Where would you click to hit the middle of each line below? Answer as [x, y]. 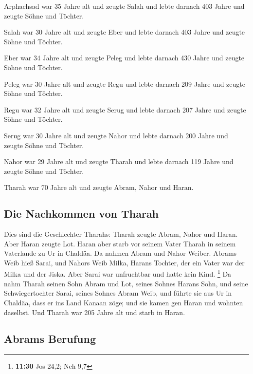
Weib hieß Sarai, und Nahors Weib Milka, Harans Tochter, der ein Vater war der [124, 262]
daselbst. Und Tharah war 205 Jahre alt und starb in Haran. [95, 312]
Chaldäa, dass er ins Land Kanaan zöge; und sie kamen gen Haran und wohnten [124, 302]
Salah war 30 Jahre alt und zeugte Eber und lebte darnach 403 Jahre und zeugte [125, 32]
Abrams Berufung [50, 338]
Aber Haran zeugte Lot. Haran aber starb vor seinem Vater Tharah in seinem [120, 243]
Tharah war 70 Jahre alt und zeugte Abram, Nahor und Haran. [99, 187]
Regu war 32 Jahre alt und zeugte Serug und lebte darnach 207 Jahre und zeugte [125, 109]
